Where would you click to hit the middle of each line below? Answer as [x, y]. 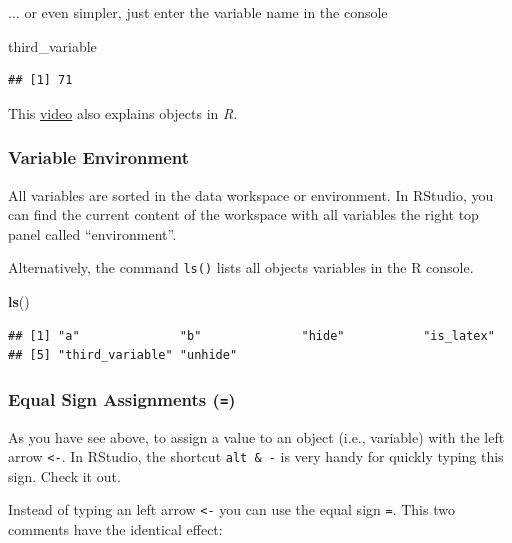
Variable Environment [99, 157]
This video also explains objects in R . [123, 112]
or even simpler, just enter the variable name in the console [206, 12]
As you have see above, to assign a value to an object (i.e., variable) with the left [256, 436]
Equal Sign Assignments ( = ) [122, 398]
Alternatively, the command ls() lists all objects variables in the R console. [241, 267]
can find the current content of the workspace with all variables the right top [243, 214]
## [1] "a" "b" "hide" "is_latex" [251, 335]
